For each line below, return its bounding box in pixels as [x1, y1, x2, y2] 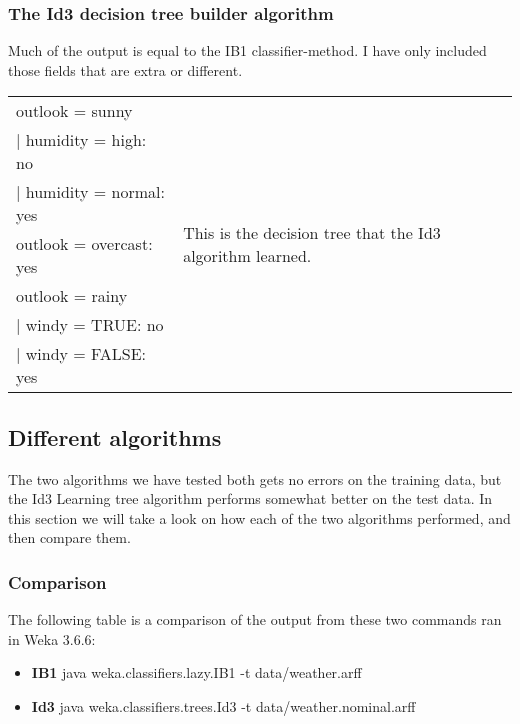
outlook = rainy [16, 284, 128, 308]
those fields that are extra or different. [8, 59, 243, 80]
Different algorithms [8, 421, 222, 452]
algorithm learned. [183, 243, 312, 267]
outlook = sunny [16, 99, 133, 123]
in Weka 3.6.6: [8, 628, 96, 649]
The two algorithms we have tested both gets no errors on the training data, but [8, 468, 502, 489]
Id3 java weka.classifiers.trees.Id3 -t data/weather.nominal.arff [31, 695, 416, 716]
